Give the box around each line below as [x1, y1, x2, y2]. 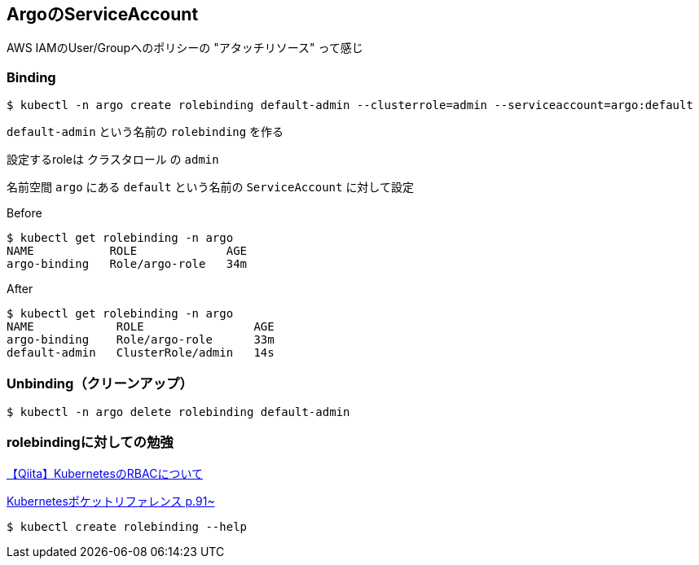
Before [7, 206, 42, 221]
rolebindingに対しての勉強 [7, 434, 174, 451]
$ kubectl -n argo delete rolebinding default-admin [7, 405, 350, 418]
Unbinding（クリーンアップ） [7, 374, 193, 392]
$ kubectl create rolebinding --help [7, 519, 248, 533]
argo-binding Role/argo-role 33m [7, 333, 275, 347]
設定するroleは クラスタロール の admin [7, 152, 219, 167]
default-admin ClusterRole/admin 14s [7, 346, 275, 360]
